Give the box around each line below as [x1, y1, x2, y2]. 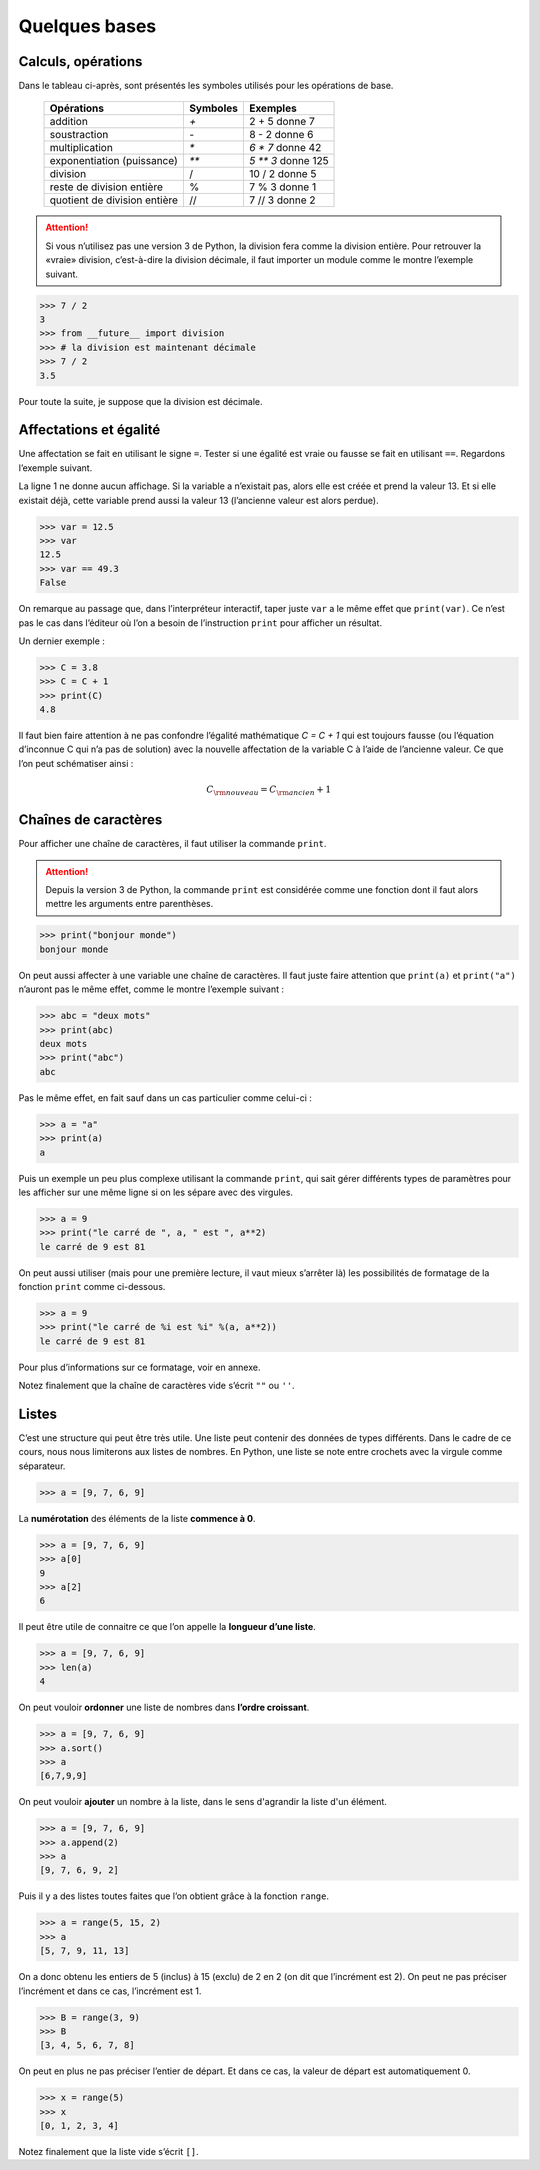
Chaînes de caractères [18, 811, 163, 829]
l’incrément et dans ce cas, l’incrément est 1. [18, 1985, 202, 1997]
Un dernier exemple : [18, 635, 105, 647]
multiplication [49, 141, 114, 155]
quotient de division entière [49, 193, 179, 207]
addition [49, 115, 89, 129]
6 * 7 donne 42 [248, 141, 322, 155]
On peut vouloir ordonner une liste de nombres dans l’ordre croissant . [18, 1701, 310, 1714]
